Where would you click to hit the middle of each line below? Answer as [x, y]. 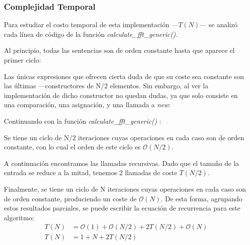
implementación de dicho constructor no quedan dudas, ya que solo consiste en [121, 95]
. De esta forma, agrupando [202, 198]
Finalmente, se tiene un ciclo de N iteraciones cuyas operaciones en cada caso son [125, 188]
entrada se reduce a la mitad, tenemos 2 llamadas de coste [91, 172]
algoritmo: [19, 217]
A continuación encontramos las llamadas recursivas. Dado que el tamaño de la [122, 163]
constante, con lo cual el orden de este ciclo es [72, 147]
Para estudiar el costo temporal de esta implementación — [91, 24]
